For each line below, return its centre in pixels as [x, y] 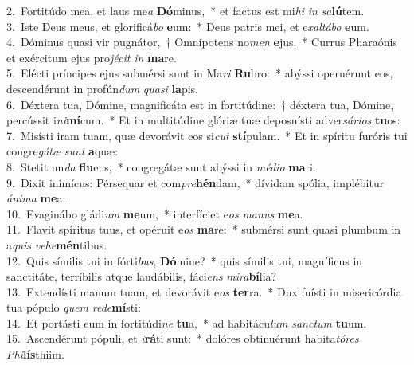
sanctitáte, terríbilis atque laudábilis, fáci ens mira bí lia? [142, 276]
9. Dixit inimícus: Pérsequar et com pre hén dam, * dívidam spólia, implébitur [195, 182]
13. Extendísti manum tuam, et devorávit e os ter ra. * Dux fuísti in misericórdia [204, 291]
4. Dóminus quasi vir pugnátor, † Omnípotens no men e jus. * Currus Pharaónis [202, 42]
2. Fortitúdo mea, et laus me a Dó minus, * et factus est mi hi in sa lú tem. [186, 10]
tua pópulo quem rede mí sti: [74, 307]
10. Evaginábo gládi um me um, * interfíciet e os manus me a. [155, 213]
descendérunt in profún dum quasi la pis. [102, 88]
